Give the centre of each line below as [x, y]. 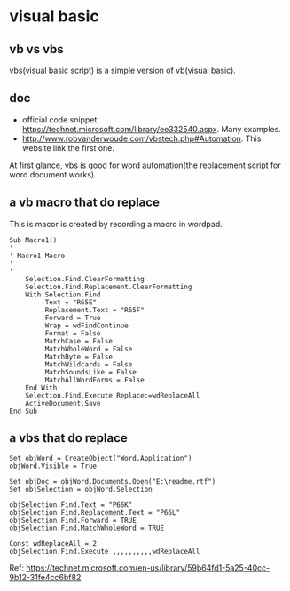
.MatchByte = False [77, 357]
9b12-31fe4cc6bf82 [45, 578]
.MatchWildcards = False [87, 364]
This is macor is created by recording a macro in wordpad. [116, 224]
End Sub [24, 411]
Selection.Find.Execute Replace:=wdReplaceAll [113, 395]
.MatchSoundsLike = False [89, 372]
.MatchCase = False [77, 341]
